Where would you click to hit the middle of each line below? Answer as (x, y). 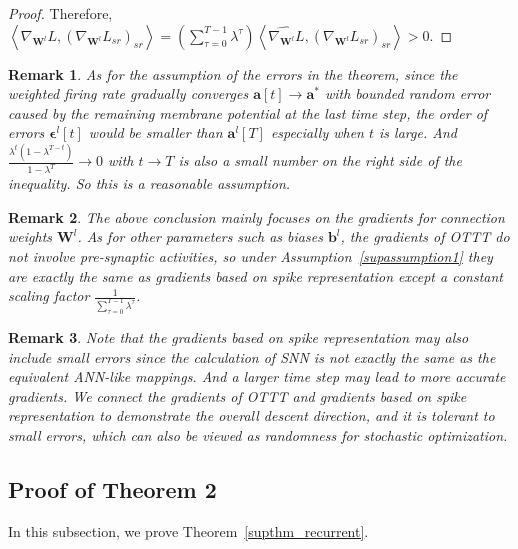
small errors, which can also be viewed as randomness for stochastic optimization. (258, 434)
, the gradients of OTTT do (425, 236)
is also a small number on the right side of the (320, 160)
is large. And (418, 132)
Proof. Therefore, (60, 13)
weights (30, 236)
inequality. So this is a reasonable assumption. (149, 183)
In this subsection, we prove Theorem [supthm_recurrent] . (188, 530)
